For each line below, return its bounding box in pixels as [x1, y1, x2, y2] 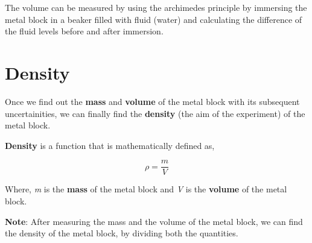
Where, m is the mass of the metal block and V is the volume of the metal [5, 183, 287, 195]
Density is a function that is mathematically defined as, [5, 139, 215, 151]
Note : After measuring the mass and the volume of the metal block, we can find [5, 215, 303, 227]
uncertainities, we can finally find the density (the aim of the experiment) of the [5, 107, 305, 119]
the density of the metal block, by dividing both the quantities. [5, 227, 238, 239]
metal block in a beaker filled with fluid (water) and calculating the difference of [5, 13, 302, 25]
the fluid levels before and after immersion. [5, 25, 164, 37]
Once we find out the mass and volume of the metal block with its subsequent [5, 95, 300, 107]
